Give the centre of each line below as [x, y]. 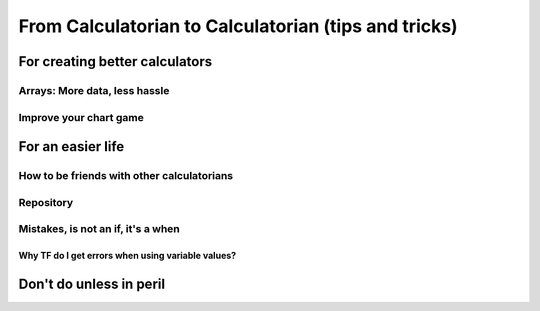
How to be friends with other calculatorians [126, 176]
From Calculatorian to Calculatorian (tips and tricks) [238, 26]
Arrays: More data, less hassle [94, 90]
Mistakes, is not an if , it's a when [99, 229]
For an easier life [71, 146]
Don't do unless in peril [91, 283]
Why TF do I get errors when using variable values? [127, 255]
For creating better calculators [115, 61]
